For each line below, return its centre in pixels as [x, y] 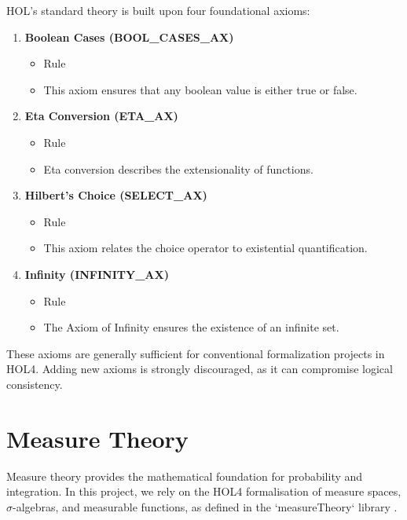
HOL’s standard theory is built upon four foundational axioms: [158, 10]
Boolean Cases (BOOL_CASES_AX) [129, 37]
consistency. [35, 384]
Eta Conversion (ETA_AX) [101, 116]
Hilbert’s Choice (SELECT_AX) [116, 195]
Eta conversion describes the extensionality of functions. [178, 168]
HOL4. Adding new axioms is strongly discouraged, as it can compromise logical [200, 369]
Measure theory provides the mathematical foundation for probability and [185, 476]
